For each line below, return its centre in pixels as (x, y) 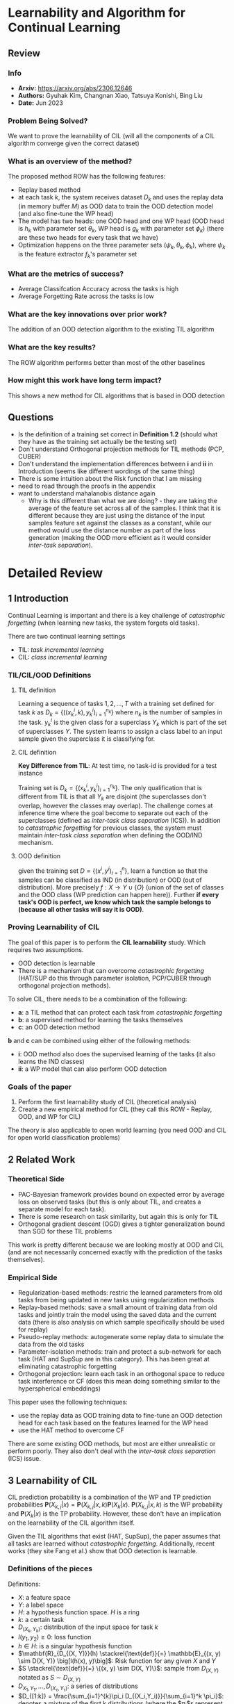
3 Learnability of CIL (52, 1481)
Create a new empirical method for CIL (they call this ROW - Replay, (115, 1109)
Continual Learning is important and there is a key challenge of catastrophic (117, 615)
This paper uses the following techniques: (68, 1402)
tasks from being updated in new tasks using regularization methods (116, 1300)
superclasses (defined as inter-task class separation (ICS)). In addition (119, 821)
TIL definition (37, 690)
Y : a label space (41, 1605)
